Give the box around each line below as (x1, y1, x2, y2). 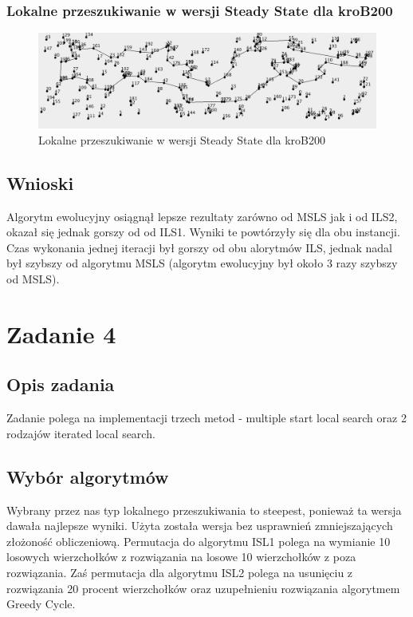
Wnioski (6, 170, 74, 195)
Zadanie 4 (6, 317, 116, 350)
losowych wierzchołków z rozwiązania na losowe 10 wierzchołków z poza (6, 548, 356, 565)
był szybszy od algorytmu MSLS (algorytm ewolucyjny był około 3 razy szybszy (6, 255, 398, 271)
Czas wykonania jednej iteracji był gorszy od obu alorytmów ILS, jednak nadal (6, 239, 392, 255)
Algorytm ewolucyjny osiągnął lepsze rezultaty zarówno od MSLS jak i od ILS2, (6, 208, 398, 224)
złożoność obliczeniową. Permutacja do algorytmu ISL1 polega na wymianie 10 (6, 532, 391, 549)
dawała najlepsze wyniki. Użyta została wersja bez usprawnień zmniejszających (6, 517, 393, 534)
